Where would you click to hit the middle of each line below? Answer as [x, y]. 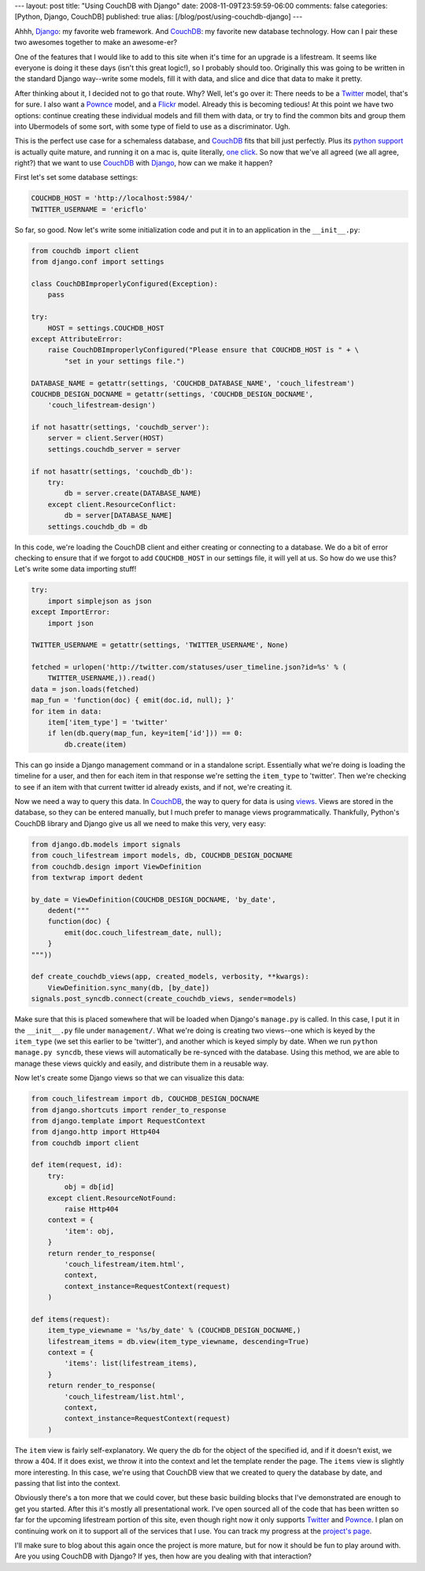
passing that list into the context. [68, 1483]
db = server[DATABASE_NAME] [118, 516]
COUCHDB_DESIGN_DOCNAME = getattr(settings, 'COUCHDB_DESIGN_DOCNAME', [172, 394]
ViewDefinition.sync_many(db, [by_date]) [129, 988]
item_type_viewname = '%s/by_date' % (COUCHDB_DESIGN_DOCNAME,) [174, 1331]
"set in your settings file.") [124, 361]
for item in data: [67, 711]
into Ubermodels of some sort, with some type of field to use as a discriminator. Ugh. [152, 126]
